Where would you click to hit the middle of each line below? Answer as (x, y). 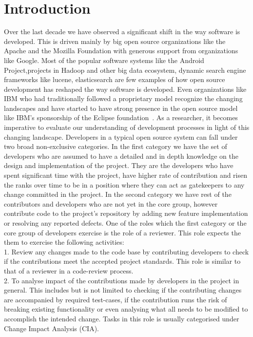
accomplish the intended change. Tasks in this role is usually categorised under (122, 318)
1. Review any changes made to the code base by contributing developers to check (126, 251)
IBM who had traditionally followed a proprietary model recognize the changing (123, 98)
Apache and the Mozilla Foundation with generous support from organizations (121, 51)
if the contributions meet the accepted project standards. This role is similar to (122, 261)
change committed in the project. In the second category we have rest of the (118, 194)
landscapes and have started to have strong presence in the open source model (121, 108)
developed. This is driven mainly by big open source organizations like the (115, 41)
